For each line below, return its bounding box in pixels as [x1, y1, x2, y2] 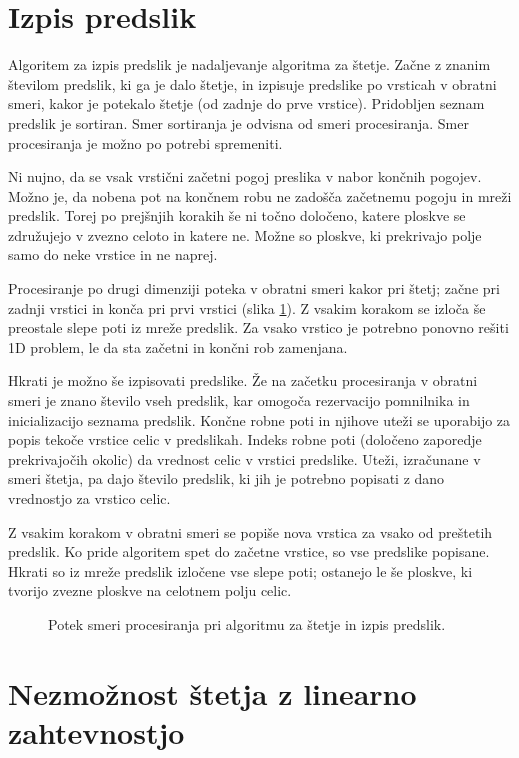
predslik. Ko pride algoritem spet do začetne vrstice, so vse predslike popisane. [8, 541, 490, 562]
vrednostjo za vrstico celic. [8, 488, 171, 508]
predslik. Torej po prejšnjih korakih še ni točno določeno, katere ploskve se [8, 205, 466, 226]
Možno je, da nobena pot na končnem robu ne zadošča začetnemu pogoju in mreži [8, 185, 512, 206]
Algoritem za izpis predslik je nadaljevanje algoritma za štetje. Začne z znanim [8, 54, 491, 75]
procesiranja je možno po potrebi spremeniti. [8, 132, 283, 153]
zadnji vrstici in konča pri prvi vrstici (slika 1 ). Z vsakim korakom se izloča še [8, 297, 486, 318]
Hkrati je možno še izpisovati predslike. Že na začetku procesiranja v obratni [8, 370, 478, 391]
